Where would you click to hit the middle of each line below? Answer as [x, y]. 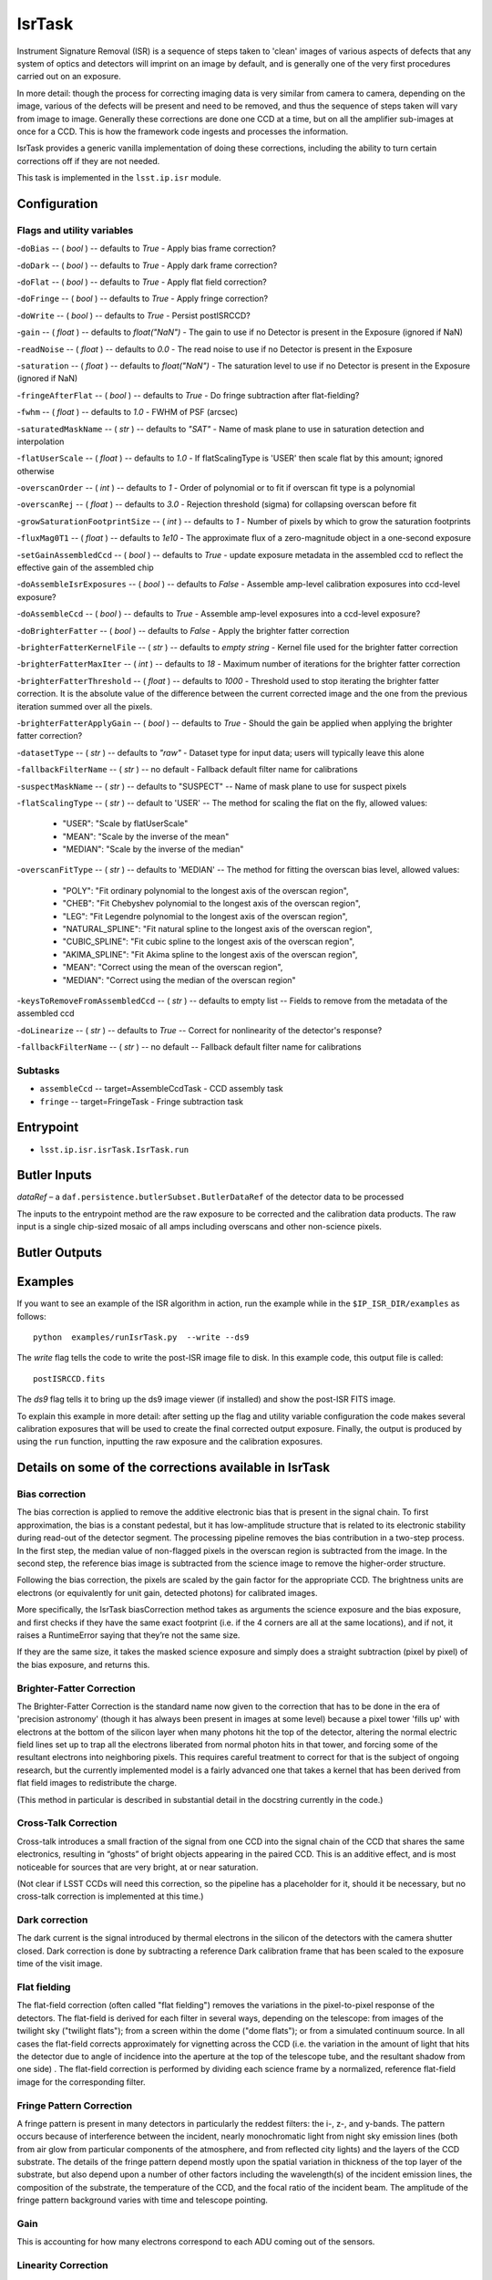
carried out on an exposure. [69, 77]
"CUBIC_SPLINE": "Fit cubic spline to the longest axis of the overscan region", [209, 942]
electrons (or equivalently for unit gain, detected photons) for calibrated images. [167, 1592]
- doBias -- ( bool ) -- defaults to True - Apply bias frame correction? [147, 249]
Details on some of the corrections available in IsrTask [174, 1468]
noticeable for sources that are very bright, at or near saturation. [138, 1867]
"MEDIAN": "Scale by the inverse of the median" [153, 849]
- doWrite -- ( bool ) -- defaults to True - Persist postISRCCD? [133, 316]
